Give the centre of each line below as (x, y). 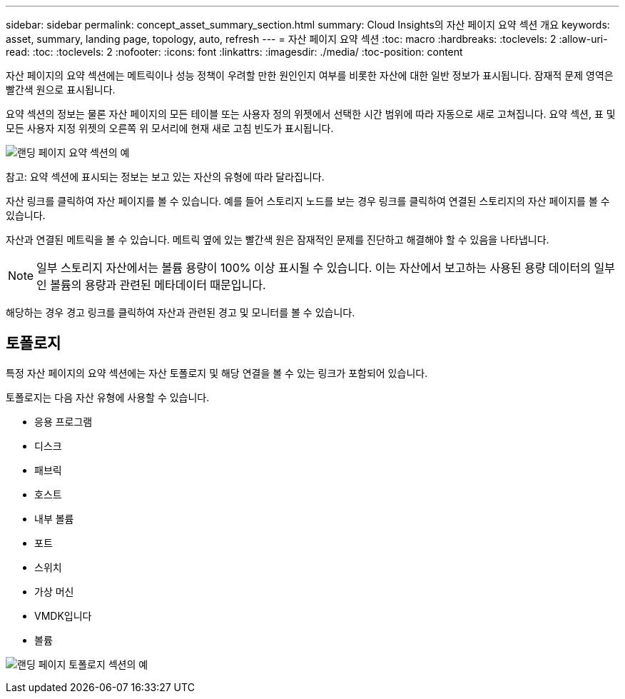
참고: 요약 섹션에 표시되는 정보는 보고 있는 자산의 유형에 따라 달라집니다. (165, 177)
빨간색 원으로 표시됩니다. (61, 90)
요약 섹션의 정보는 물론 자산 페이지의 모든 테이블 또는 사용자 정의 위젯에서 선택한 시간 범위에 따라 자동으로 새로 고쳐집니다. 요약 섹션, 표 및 (311, 114)
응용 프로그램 (63, 421)
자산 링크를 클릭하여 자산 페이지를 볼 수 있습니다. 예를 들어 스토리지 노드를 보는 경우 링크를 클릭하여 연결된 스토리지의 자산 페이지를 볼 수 (308, 201)
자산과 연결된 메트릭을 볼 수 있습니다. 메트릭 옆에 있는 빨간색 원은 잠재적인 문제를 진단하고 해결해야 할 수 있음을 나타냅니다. (278, 240)
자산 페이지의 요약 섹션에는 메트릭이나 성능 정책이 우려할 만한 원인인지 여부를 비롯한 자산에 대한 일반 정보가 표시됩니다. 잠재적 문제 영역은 (310, 75)
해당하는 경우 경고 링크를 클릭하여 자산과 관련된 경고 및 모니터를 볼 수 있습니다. (181, 312)
